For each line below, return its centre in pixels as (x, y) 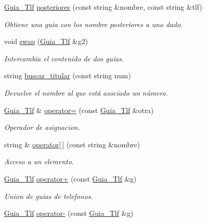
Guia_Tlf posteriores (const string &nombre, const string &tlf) (103, 7)
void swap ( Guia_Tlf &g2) (46, 41)
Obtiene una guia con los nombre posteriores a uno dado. (94, 24)
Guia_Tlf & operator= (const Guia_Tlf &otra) (79, 110)
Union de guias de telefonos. (49, 196)
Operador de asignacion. (42, 127)
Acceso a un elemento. (39, 161)
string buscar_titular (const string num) (67, 75)
